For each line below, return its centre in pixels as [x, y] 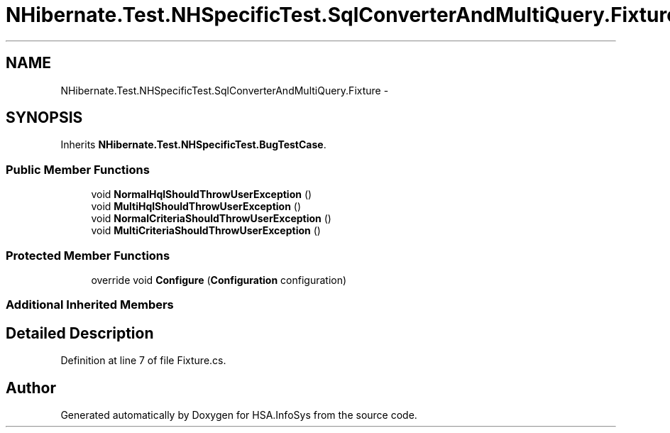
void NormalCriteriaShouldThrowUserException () [211, 219]
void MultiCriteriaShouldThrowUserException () [206, 231]
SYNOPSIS [44, 118]
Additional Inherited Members [90, 305]
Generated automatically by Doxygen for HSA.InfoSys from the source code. [239, 415]
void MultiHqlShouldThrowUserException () [196, 207]
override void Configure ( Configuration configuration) [219, 280]
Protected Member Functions [88, 255]
